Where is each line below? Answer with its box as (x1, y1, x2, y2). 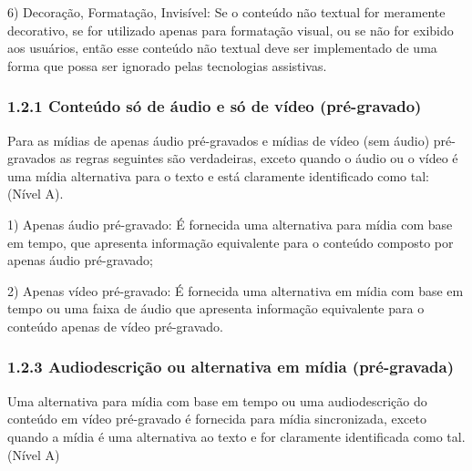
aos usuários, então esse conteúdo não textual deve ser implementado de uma (7, 38, 437, 57)
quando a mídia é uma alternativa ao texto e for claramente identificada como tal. (7, 426, 466, 445)
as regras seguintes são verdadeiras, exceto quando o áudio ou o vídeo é (59, 148, 458, 168)
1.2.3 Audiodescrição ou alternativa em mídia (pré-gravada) (7, 355, 454, 378)
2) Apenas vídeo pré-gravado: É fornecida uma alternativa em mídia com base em (7, 281, 464, 300)
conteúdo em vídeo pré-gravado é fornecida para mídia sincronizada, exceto (7, 409, 426, 428)
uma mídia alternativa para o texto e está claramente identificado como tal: (7, 166, 429, 185)
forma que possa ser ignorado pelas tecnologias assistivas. (7, 56, 327, 75)
